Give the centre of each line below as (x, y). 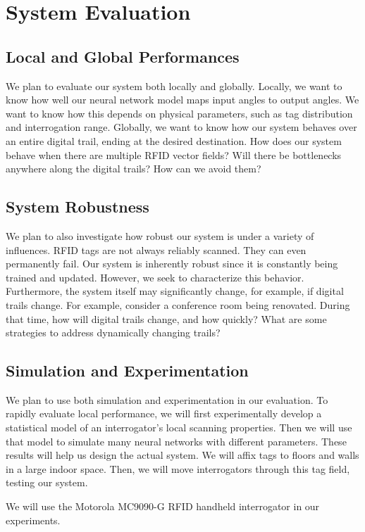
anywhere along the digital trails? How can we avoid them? (134, 169)
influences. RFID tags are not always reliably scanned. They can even (156, 249)
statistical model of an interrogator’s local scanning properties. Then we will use (179, 427)
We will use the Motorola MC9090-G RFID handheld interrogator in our (163, 506)
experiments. (33, 520)
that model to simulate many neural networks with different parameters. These (176, 441)
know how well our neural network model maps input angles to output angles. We (182, 100)
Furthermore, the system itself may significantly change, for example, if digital (175, 291)
